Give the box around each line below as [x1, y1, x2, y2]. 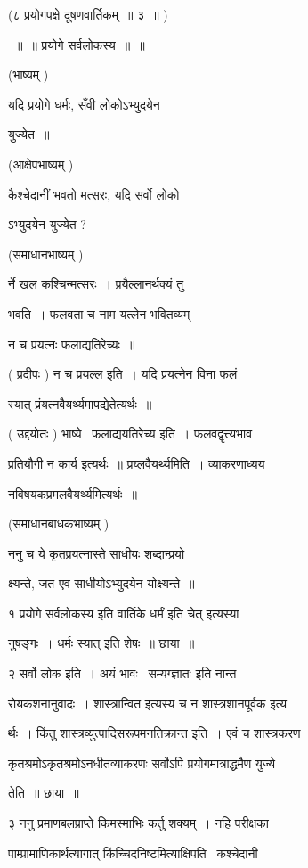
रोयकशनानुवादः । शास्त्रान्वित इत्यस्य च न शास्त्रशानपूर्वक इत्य [8, 693, 288, 712]
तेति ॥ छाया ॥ [8, 783, 79, 802]
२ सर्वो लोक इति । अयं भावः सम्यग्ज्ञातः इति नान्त [8, 664, 237, 683]
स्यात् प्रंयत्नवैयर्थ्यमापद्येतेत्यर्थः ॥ [8, 394, 152, 413]
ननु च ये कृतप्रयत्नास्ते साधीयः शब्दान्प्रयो [8, 544, 185, 562]
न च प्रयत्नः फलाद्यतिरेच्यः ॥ [8, 334, 135, 353]
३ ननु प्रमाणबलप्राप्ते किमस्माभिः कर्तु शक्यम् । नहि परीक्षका [8, 814, 269, 832]
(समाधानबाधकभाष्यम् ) [8, 514, 109, 533]
